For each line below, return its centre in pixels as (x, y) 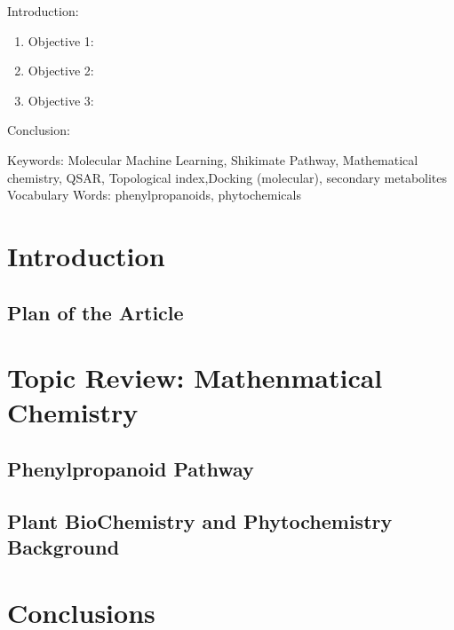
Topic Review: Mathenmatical (195, 378)
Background (64, 547)
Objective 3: (61, 100)
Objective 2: (61, 71)
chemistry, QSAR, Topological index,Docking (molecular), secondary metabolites (227, 177)
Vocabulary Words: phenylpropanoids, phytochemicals (154, 195)
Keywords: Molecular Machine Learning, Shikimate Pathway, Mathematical (213, 159)
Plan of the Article (96, 312)
